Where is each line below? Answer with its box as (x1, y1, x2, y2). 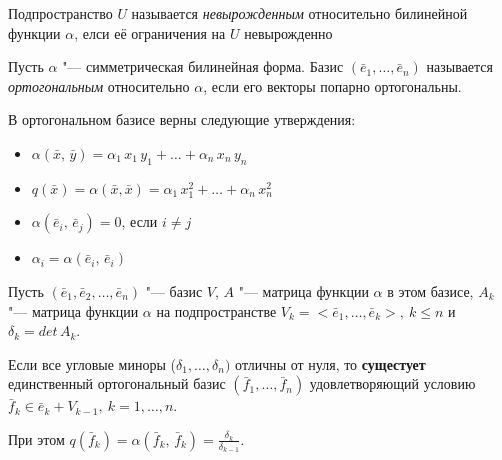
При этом (8, 428, 65, 449)
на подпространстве (156, 300, 277, 321)
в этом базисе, (387, 280, 474, 301)
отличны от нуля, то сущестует (235, 353, 426, 374)
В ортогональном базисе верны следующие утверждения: (8, 109, 356, 130)
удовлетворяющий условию (309, 373, 476, 394)
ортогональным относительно (8, 75, 190, 96)
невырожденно (244, 22, 333, 43)
